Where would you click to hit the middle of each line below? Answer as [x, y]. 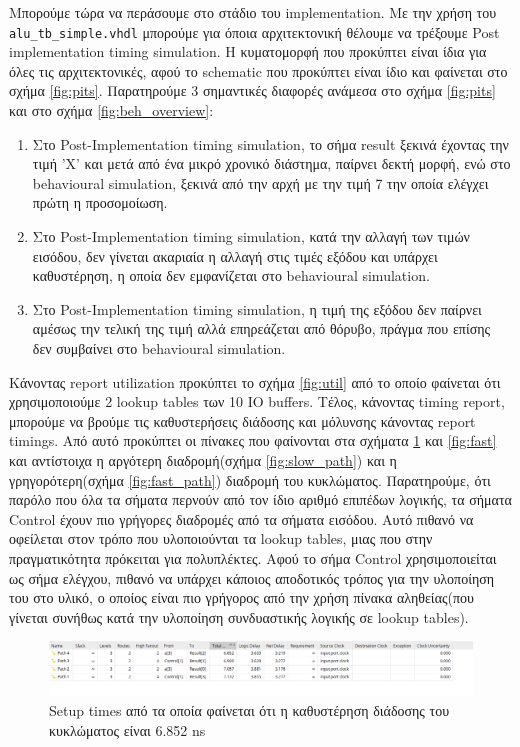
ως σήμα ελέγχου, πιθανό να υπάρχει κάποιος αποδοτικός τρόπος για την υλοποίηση [252, 577]
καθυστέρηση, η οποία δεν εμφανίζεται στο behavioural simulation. [231, 275]
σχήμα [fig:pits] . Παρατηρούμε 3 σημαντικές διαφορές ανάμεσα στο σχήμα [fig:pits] [252, 90]
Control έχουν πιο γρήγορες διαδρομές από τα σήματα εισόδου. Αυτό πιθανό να [241, 518]
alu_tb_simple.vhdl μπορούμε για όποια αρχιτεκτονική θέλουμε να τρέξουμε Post [254, 31]
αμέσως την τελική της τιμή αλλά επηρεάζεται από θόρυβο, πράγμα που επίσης [261, 328]
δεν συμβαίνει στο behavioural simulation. [159, 347]
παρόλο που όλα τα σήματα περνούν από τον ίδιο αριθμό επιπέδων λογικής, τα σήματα [260, 499]
